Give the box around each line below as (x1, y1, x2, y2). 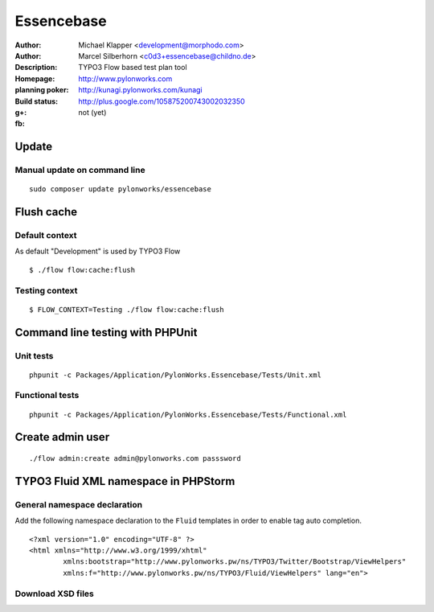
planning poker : (14, 85, 69, 95)
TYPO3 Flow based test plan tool (78, 63, 188, 72)
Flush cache (14, 205, 78, 219)
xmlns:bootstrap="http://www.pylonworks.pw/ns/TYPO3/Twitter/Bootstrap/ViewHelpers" (63, 557, 407, 566)
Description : (14, 63, 58, 72)
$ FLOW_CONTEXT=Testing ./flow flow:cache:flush (29, 305, 224, 314)
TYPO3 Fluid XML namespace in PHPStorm (14, 474, 235, 488)
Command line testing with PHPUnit (14, 326, 198, 339)
